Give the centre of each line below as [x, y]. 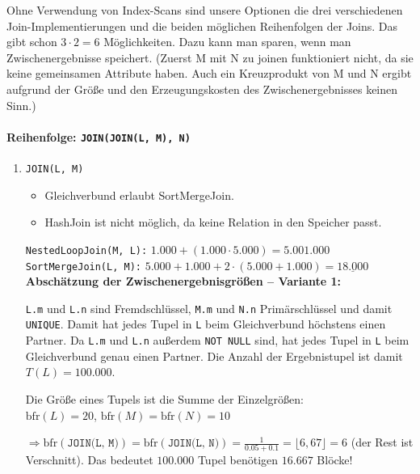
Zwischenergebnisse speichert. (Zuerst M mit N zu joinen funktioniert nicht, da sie [210, 57]
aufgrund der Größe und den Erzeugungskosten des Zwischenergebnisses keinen [202, 89]
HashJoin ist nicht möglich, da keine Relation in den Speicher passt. [213, 222]
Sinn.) [21, 105]
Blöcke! [335, 460]
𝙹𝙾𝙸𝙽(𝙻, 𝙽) [193, 444]
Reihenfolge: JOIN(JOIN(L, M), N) [99, 136]
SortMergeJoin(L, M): [83, 267]
